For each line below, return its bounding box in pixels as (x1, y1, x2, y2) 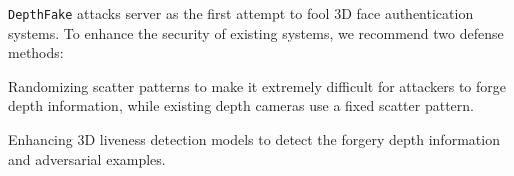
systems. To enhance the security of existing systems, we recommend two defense (8, 22, 504, 43)
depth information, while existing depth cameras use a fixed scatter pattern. (8, 95, 474, 116)
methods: (8, 42, 64, 63)
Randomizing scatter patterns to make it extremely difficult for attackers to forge (8, 75, 507, 96)
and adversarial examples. (8, 148, 166, 169)
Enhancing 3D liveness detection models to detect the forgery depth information (8, 129, 500, 150)
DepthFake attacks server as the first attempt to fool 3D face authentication (8, 3, 474, 23)
